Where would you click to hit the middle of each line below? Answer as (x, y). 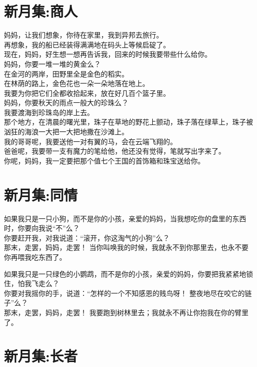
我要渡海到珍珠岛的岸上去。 (49, 112)
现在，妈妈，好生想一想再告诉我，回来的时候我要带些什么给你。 (108, 54)
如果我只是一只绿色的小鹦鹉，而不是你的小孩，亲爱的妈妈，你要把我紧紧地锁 (128, 273)
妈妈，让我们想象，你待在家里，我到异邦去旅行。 (84, 35)
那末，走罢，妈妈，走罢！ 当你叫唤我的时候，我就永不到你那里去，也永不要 (126, 247)
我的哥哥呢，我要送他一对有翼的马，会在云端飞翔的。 (90, 141)
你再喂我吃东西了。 (35, 257)
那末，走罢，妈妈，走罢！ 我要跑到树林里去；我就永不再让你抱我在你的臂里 (126, 312)
